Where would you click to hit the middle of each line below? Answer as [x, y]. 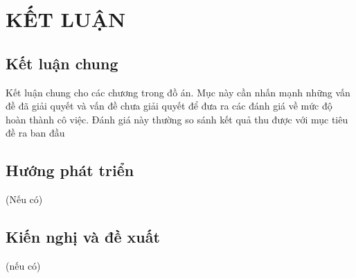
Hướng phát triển [70, 170]
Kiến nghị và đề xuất [83, 237]
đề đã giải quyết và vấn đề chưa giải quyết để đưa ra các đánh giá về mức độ [169, 106]
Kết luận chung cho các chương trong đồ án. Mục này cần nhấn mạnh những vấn [178, 92]
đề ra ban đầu [35, 133]
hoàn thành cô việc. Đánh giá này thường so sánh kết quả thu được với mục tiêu [177, 119]
